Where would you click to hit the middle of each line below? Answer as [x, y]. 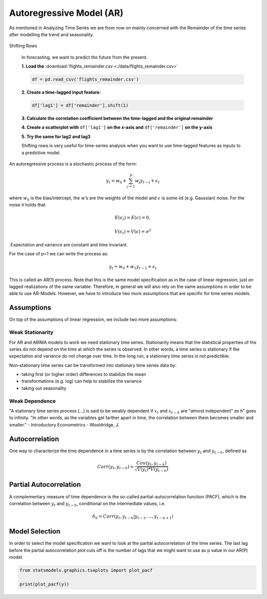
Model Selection [35, 531]
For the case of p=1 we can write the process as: [59, 253]
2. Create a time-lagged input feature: [61, 92]
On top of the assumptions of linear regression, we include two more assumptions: [93, 319]
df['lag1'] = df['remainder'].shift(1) [80, 106]
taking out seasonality [44, 388]
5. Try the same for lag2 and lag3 [56, 136]
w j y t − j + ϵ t [147, 181]
